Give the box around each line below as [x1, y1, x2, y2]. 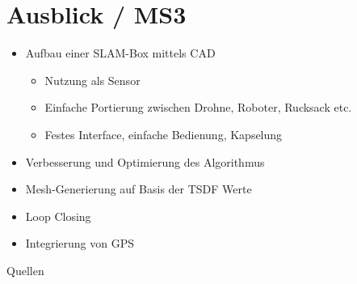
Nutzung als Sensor [44, 71, 141, 88]
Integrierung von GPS [25, 235, 134, 252]
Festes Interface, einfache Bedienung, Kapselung [44, 125, 283, 142]
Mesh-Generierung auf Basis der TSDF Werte [25, 180, 252, 197]
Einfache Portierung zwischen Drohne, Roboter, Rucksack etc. [44, 99, 352, 116]
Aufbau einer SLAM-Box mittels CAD [25, 45, 216, 61]
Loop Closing [25, 207, 91, 224]
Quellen [6, 261, 44, 278]
